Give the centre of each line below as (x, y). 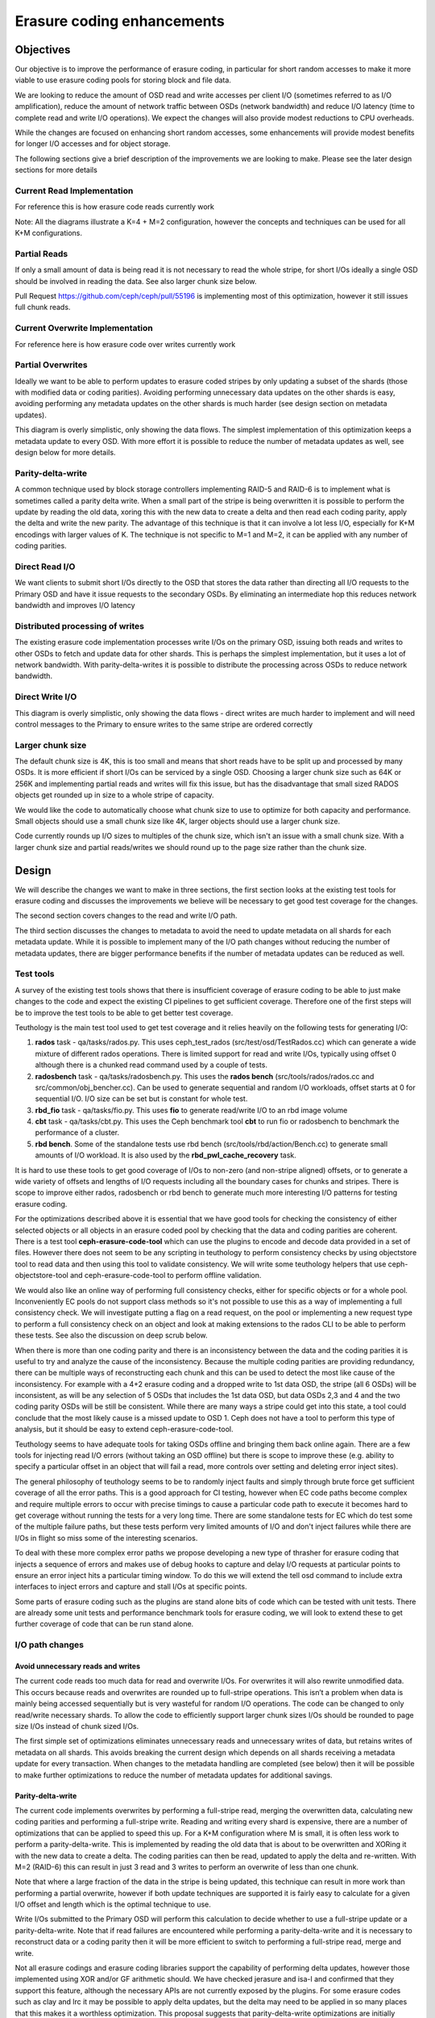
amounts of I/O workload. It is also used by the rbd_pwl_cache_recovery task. (166, 1155)
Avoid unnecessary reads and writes (78, 1666)
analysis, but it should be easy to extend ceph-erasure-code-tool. (124, 1430)
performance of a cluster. (77, 1133)
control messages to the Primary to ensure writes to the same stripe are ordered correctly (164, 724)
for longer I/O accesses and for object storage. (93, 144)
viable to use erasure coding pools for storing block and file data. (123, 80)
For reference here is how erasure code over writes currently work (125, 344)
